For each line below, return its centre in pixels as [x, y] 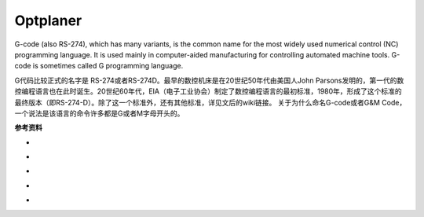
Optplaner [48, 20]
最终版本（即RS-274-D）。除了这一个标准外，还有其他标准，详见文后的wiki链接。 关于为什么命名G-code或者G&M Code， [210, 102]
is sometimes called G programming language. [108, 66]
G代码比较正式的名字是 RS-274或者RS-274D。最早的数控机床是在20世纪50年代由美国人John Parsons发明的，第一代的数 [209, 80]
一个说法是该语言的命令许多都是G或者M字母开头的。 [99, 113]
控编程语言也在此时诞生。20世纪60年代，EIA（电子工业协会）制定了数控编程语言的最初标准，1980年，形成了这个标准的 [208, 91]
